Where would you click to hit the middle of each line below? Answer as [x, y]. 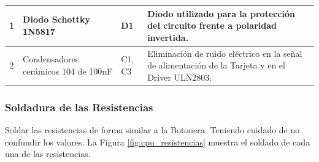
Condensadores [51, 59]
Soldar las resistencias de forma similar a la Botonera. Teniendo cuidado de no [152, 130]
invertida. [168, 37]
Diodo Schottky [56, 19]
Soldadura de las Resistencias [79, 107]
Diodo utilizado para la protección [221, 13]
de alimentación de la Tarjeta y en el [216, 65]
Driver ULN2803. [180, 77]
